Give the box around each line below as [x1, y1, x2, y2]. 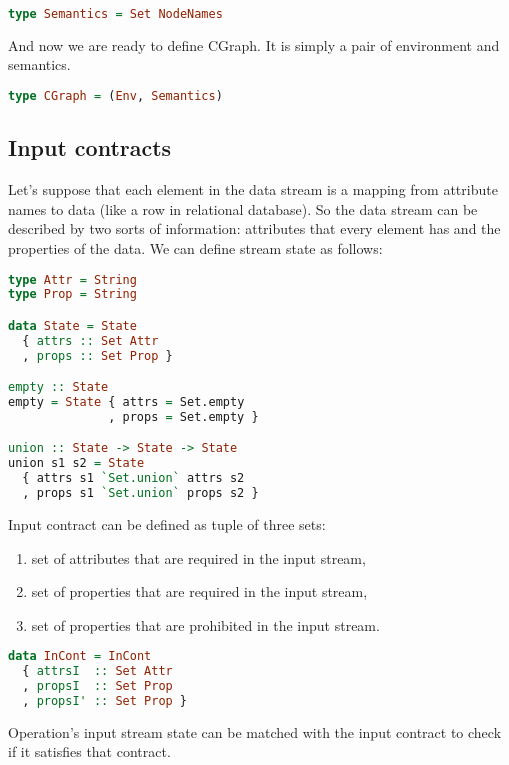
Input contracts [8, 132, 172, 163]
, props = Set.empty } [108, 409, 259, 424]
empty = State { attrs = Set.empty [8, 395, 245, 410]
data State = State [8, 318, 137, 333]
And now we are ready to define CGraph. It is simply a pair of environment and [8, 34, 500, 55]
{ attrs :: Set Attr [22, 333, 159, 348]
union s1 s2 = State [8, 456, 145, 471]
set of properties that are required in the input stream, [31, 581, 368, 602]
